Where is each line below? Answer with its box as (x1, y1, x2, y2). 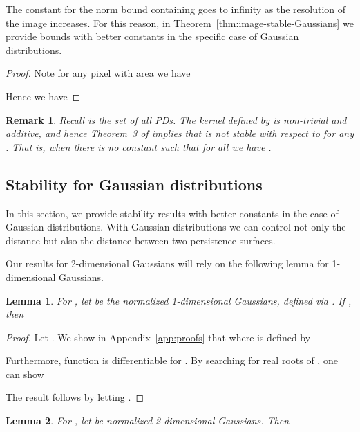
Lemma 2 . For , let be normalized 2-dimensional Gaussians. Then (6, 413, 290, 428)
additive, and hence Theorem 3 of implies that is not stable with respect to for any (6, 126, 354, 141)
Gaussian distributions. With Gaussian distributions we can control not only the (6, 219, 346, 234)
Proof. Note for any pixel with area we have (6, 66, 191, 80)
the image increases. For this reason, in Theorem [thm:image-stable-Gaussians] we (6, 15, 354, 30)
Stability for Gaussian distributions (6, 173, 263, 195)
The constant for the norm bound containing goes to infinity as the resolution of (6, 2, 346, 16)
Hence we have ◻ (6, 89, 81, 103)
